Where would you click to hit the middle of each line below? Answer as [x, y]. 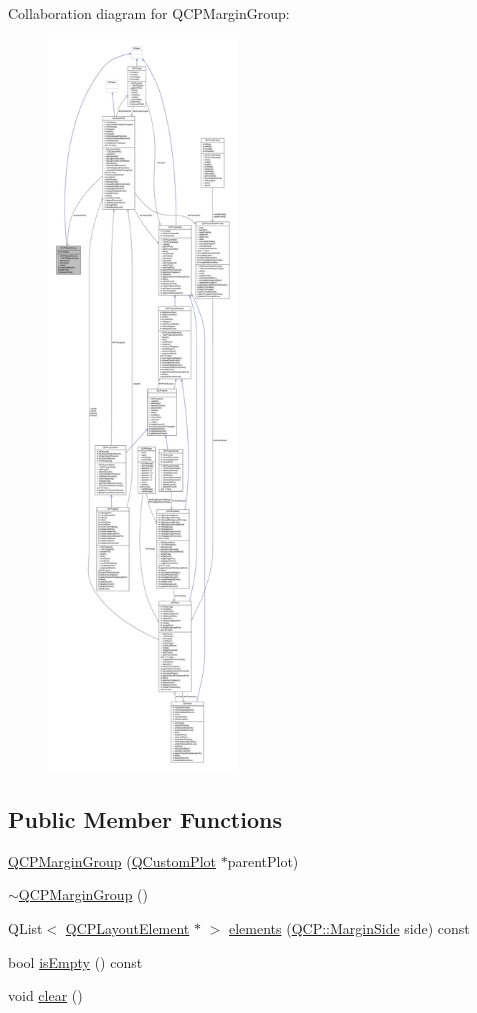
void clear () [45, 995]
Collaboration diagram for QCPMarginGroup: [149, 13]
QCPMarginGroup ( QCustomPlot [112, 860]
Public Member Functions [145, 818]
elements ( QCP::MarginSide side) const [349, 927]
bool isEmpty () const [75, 961]
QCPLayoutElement [127, 927]
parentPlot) [263, 860]
